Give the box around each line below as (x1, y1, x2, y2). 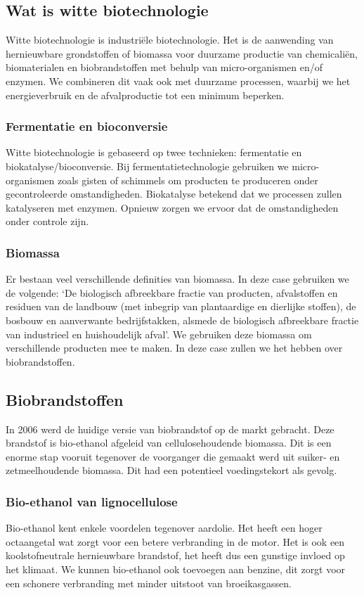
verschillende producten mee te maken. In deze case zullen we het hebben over (6, 340, 343, 355)
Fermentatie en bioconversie (6, 117, 168, 135)
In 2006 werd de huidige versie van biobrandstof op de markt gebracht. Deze (6, 421, 334, 436)
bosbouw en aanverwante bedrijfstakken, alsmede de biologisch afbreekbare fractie (6, 312, 359, 327)
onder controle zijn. (6, 214, 89, 229)
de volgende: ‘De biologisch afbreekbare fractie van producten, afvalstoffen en (6, 285, 338, 300)
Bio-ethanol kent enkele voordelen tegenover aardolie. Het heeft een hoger (6, 520, 323, 535)
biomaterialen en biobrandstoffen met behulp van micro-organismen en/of (6, 60, 323, 75)
